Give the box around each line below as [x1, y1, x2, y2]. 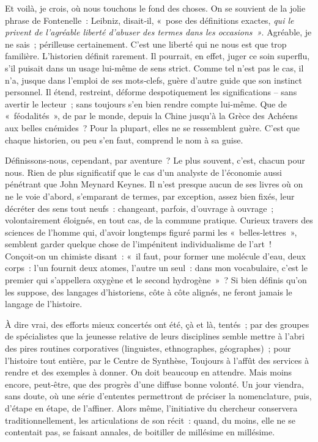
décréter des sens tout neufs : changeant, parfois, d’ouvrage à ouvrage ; [5, 201, 274, 214]
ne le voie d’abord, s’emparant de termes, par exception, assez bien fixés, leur [5, 189, 295, 202]
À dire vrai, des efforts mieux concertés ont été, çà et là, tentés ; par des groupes [5, 317, 309, 330]
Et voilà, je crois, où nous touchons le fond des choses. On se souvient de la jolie [5, 2, 306, 14]
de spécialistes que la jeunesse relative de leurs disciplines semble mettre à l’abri [5, 330, 305, 342]
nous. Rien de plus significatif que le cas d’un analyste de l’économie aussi [5, 165, 282, 178]
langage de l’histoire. [5, 297, 83, 310]
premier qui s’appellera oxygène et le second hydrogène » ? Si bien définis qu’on [5, 274, 307, 286]
